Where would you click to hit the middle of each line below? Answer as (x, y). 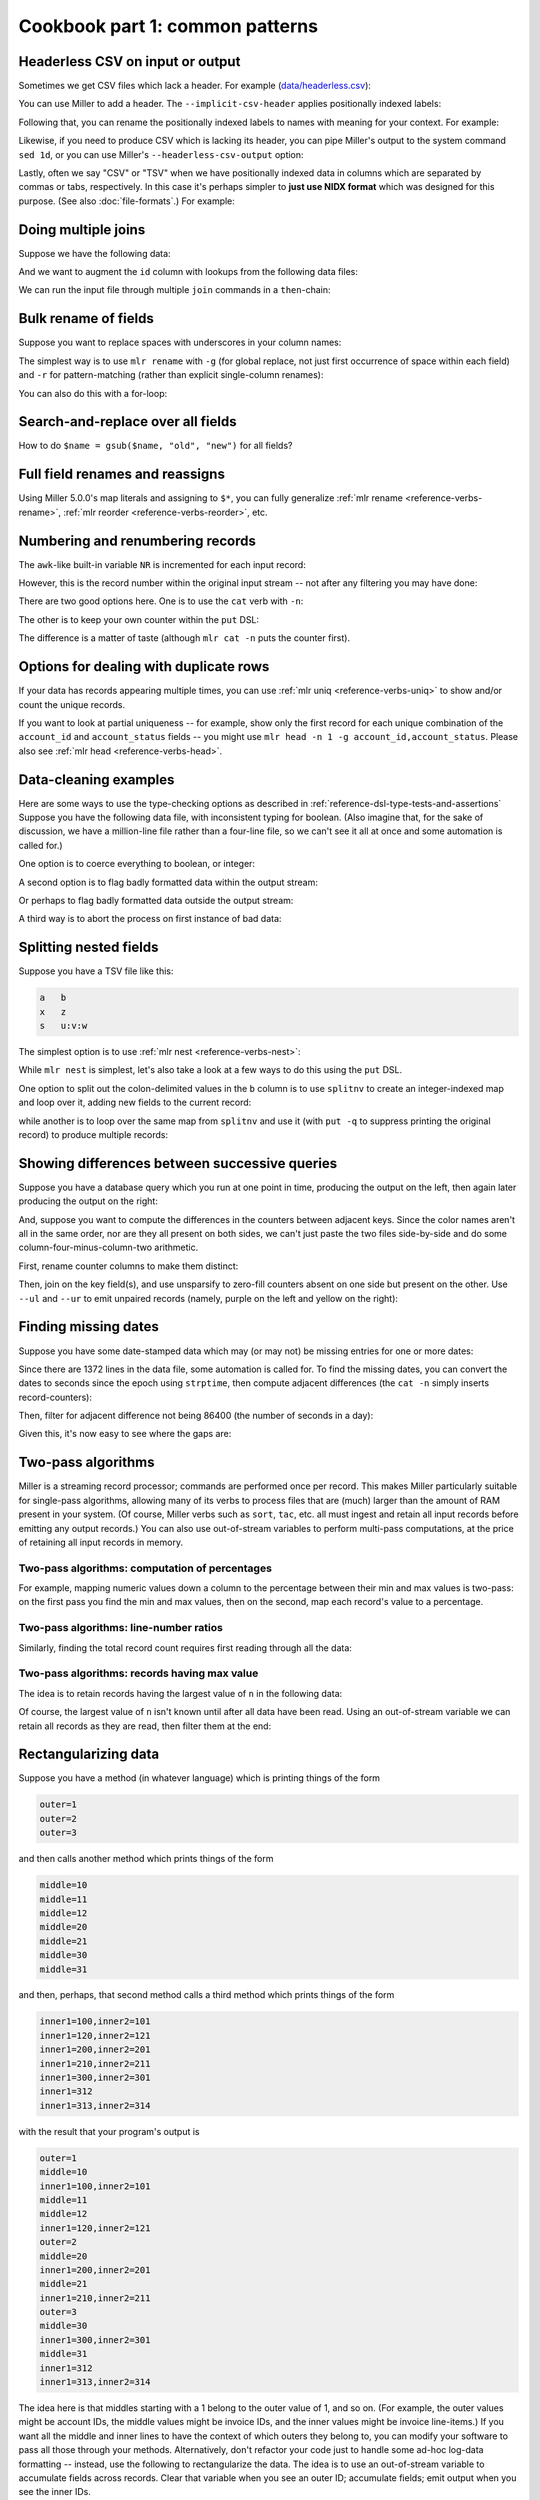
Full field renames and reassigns (121, 474)
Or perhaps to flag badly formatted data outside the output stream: (156, 900)
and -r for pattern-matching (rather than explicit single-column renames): (171, 375)
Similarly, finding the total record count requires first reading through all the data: (185, 1647)
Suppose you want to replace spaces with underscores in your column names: (180, 342)
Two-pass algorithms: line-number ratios (121, 1628)
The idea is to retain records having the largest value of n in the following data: (180, 1693)
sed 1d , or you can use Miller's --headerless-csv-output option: (161, 154)
